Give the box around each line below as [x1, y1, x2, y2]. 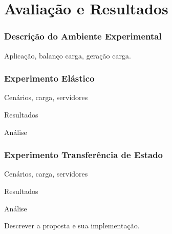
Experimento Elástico [4, 72, 95, 85]
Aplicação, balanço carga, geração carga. [4, 50, 131, 61]
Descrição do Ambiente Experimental [4, 30, 162, 43]
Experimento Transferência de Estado [4, 148, 163, 161]
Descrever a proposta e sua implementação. [4, 220, 140, 231]
